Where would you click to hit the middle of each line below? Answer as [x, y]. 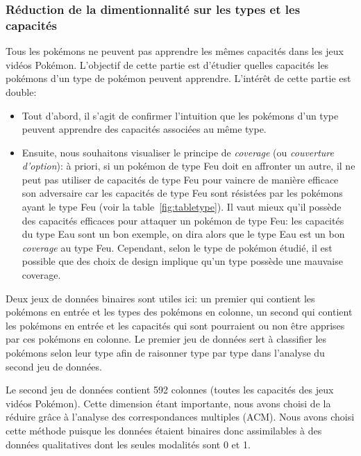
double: [21, 91]
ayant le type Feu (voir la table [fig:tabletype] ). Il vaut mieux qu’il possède [182, 207]
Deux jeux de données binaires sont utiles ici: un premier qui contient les [160, 298]
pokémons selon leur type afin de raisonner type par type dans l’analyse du [165, 353]
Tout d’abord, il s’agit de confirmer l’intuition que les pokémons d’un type [180, 115]
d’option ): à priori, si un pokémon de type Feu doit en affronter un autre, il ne [188, 166]
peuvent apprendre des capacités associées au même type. [144, 129]
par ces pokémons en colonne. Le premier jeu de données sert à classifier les [166, 339]
